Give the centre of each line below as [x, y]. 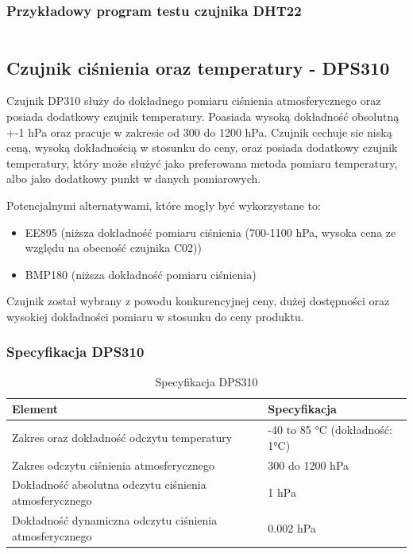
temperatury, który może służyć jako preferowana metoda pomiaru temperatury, [202, 163]
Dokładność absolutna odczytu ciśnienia [109, 484]
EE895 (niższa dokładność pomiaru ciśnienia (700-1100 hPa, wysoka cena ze [210, 232]
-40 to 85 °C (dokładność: [330, 430]
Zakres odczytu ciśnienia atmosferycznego [114, 465]
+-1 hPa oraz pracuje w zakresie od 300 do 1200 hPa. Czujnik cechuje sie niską [199, 132]
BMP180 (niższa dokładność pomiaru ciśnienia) [141, 274]
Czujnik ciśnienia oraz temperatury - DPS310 [198, 67]
